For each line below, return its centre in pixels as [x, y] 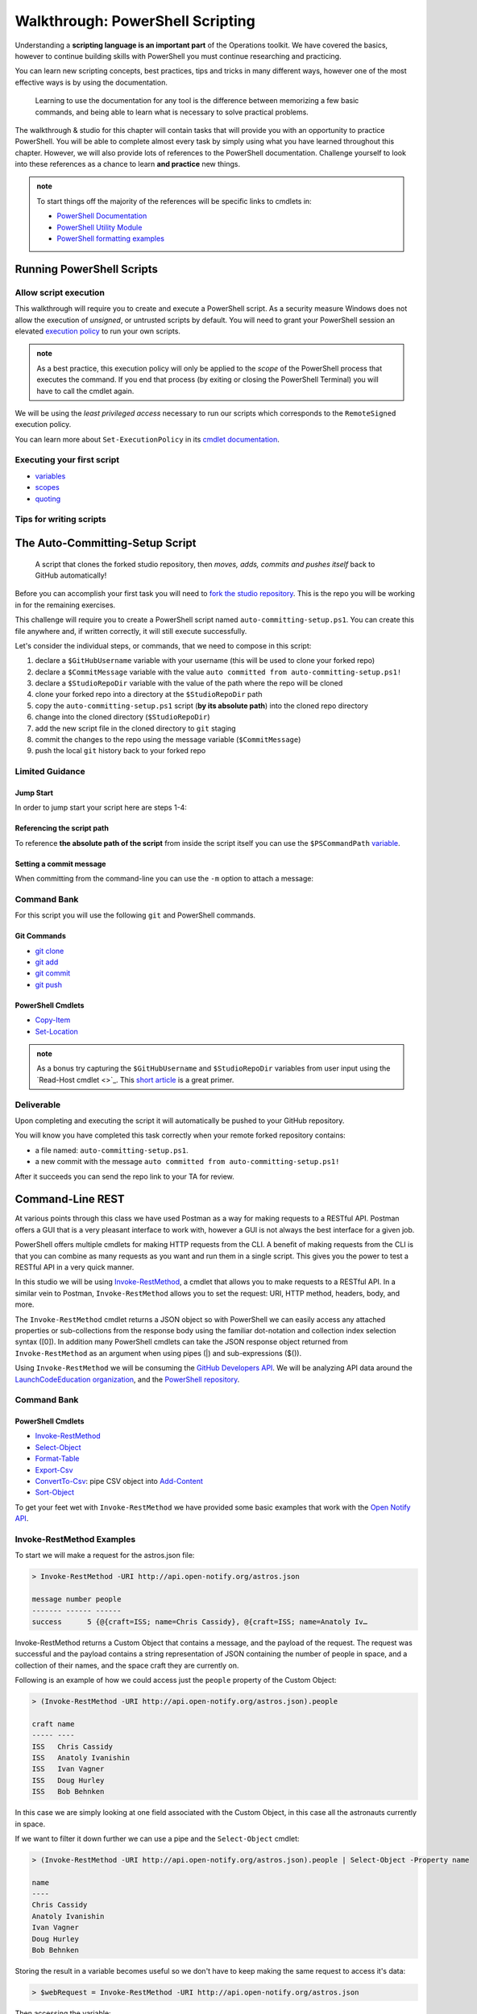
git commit [53, 973]
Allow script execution [60, 292]
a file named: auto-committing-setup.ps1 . [112, 1150]
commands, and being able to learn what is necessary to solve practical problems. [172, 112]
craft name [53, 1724]
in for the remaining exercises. [65, 605]
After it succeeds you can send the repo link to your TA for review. [125, 1176]
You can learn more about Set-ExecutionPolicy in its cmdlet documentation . [147, 439]
